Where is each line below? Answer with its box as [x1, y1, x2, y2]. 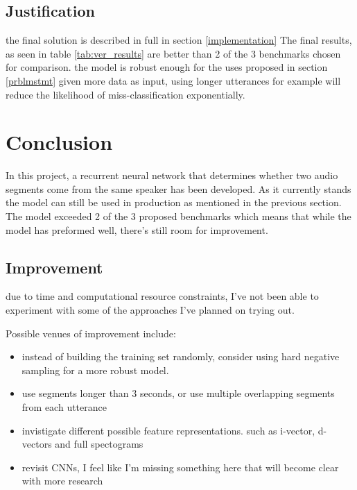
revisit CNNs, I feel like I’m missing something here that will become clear [21, 459, 339, 474]
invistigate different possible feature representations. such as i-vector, [21, 423, 315, 437]
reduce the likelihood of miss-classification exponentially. [6, 87, 245, 101]
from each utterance [21, 400, 107, 414]
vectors [21, 437, 52, 451]
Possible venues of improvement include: [6, 326, 176, 340]
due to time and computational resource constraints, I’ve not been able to [6, 289, 319, 303]
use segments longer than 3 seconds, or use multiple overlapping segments [21, 386, 335, 400]
